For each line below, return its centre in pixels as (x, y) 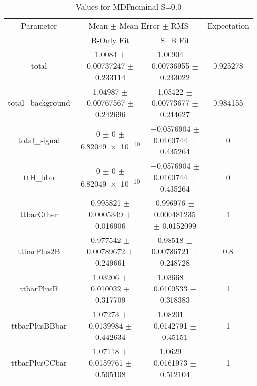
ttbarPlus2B (39, 251)
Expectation (228, 25)
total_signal (39, 140)
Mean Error (140, 25)
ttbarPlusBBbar (39, 325)
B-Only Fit (110, 40)
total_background (39, 103)
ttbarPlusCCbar (39, 362)
